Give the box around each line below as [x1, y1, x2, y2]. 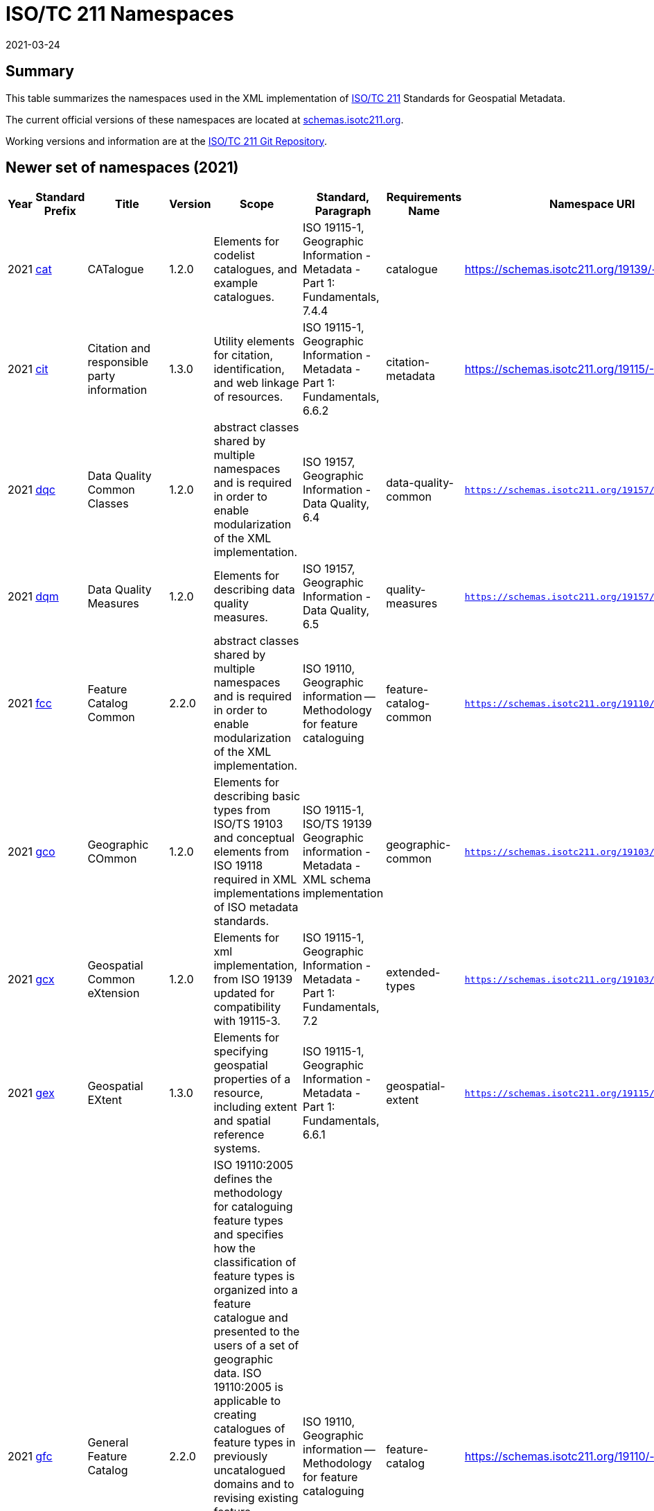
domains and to [213, 1477, 294, 1492]
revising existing [213, 1491, 299, 1505]
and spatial [213, 1114, 271, 1128]
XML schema [303, 872, 371, 887]
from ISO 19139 [213, 972, 293, 987]
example [213, 276, 258, 291]
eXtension [87, 986, 140, 1001]
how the [213, 1241, 256, 1256]
